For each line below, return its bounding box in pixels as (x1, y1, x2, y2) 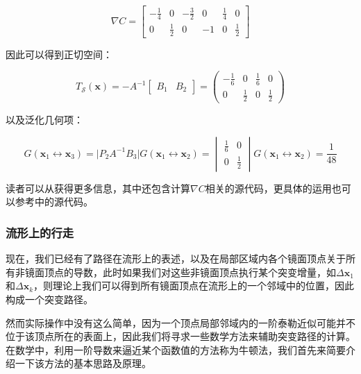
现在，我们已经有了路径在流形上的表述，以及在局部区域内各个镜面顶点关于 (6, 251, 346, 266)
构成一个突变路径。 (6, 291, 93, 306)
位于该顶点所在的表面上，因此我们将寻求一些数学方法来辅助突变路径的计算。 (6, 329, 355, 343)
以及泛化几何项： (6, 112, 83, 127)
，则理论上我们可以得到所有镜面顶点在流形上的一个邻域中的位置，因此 (33, 278, 355, 293)
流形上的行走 (6, 223, 74, 241)
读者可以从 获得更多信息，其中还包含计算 (6, 180, 190, 195)
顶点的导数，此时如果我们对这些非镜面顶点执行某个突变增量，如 (44, 264, 336, 279)
